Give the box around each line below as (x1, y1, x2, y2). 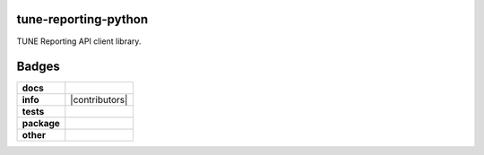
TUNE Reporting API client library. (16, 36, 142, 47)
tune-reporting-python (16, 12, 148, 27)
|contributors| (70, 94, 128, 107)
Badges (16, 59, 60, 74)
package (22, 117, 60, 130)
